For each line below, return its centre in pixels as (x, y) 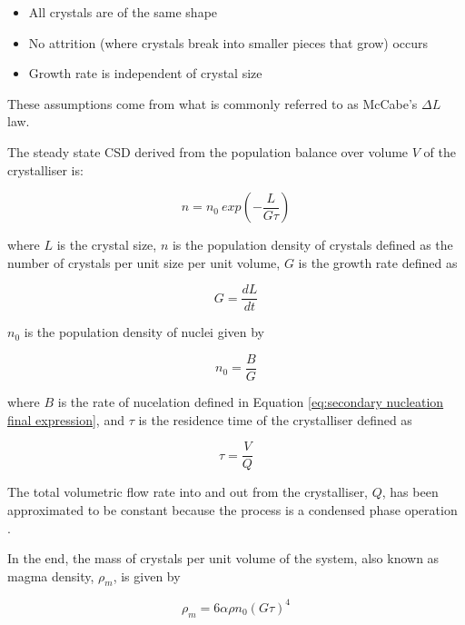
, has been (410, 492)
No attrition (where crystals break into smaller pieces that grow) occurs (228, 42)
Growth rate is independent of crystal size (145, 73)
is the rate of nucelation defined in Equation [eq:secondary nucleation (251, 402)
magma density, (51, 575)
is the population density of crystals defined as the (312, 245)
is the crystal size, (107, 245)
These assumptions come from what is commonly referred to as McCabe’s (213, 103)
